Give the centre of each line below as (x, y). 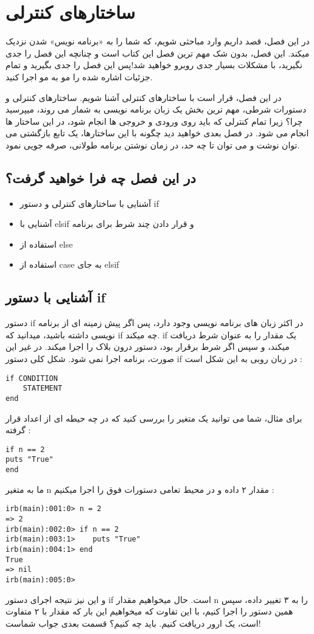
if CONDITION (32, 378)
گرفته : (18, 430)
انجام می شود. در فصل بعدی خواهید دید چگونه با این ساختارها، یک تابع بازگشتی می (157, 133)
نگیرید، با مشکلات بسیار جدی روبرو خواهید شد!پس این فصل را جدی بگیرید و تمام (154, 65)
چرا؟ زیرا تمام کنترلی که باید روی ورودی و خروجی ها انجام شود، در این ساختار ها (154, 121)
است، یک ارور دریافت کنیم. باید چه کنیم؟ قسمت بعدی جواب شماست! (133, 623)
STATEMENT (43, 388)
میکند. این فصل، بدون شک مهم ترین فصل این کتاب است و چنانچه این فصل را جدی (158, 53)
